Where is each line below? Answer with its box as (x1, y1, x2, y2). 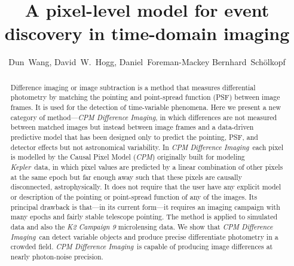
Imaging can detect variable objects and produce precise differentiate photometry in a (10, 231, 278, 241)
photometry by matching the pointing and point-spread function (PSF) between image (10, 92, 280, 102)
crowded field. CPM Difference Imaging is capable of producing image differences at (10, 241, 273, 252)
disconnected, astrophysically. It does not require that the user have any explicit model (10, 182, 281, 192)
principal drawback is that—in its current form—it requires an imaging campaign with (10, 201, 280, 212)
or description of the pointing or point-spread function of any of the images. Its (10, 191, 258, 201)
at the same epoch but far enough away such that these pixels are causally (10, 172, 242, 182)
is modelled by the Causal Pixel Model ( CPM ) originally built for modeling (10, 152, 245, 162)
